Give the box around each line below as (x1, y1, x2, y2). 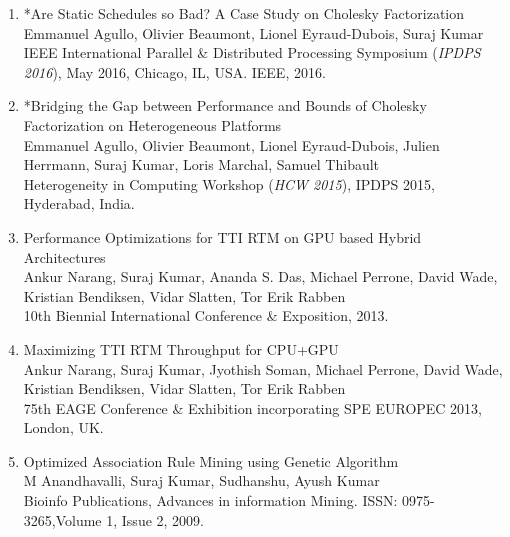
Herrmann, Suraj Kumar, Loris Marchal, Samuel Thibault (23, 154, 380, 175)
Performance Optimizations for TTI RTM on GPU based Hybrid (23, 226, 422, 247)
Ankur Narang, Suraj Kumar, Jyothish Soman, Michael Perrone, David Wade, (23, 358, 503, 379)
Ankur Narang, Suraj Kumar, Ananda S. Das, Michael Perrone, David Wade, (23, 266, 498, 287)
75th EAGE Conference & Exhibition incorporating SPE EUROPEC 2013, (23, 397, 483, 418)
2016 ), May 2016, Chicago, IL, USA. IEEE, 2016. (23, 61, 326, 82)
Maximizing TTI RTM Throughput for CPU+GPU (23, 338, 339, 359)
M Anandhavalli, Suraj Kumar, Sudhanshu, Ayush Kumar (23, 470, 380, 491)
